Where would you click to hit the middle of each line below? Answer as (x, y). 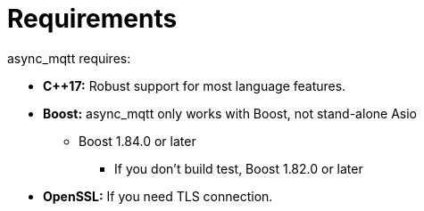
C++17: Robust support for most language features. (195, 85)
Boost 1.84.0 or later (137, 141)
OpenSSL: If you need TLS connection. (158, 196)
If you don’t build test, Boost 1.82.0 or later (239, 168)
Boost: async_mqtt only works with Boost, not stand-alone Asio (230, 113)
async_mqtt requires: (69, 58)
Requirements (92, 19)
